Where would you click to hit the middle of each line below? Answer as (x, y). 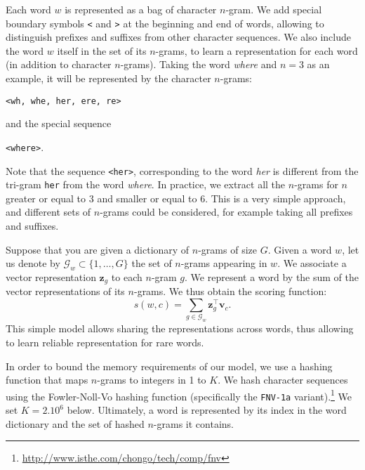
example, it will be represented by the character (108, 78)
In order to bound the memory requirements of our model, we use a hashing (169, 366)
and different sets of (48, 212)
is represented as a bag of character (141, 9)
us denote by (33, 263)
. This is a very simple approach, (276, 198)
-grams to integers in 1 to (152, 380)
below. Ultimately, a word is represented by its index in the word (207, 410)
